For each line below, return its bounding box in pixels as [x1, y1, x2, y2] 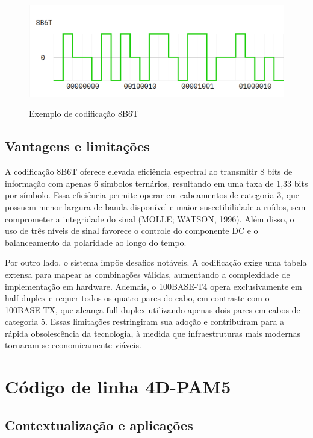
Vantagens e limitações [5, 137, 150, 155]
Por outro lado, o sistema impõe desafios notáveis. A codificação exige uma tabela [5, 256, 307, 269]
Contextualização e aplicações [5, 415, 193, 434]
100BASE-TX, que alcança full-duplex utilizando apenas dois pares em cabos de [5, 303, 300, 316]
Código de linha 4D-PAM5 [5, 374, 231, 399]
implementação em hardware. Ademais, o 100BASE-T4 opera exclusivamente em [5, 280, 302, 292]
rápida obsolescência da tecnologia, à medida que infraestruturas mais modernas [5, 327, 301, 339]
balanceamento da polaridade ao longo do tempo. [5, 236, 187, 248]
